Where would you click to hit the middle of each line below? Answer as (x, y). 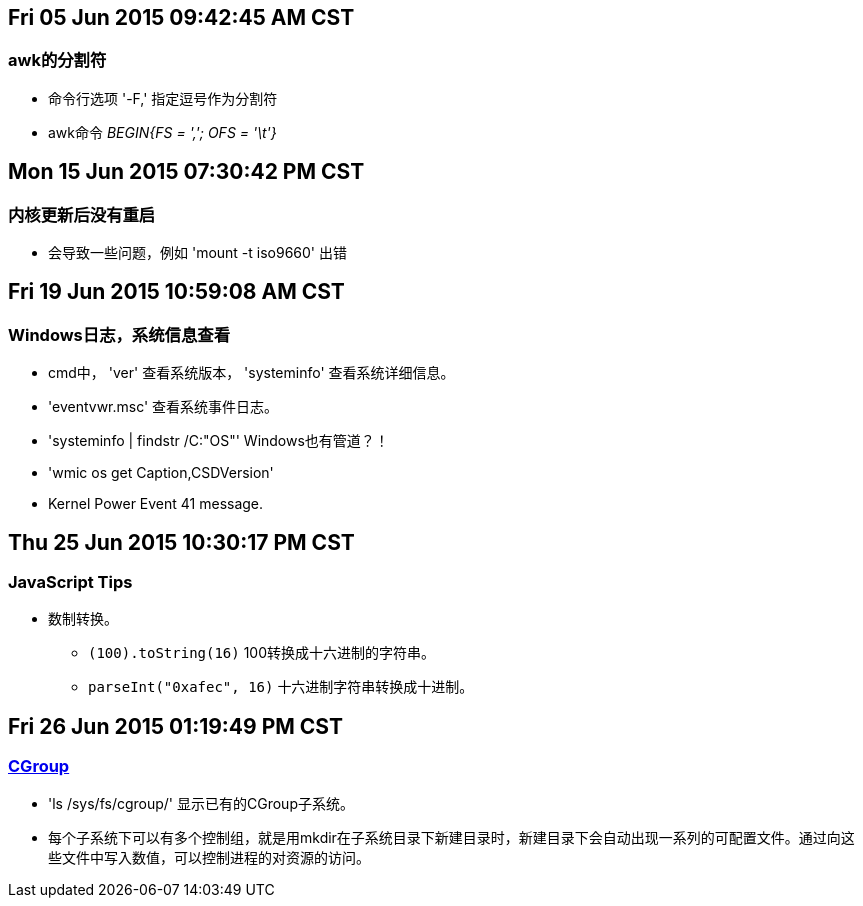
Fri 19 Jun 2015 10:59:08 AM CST (176, 292)
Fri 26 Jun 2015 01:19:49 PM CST (175, 726)
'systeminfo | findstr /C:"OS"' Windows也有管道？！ (218, 441)
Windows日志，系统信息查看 (119, 334)
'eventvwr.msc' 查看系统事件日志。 (163, 407)
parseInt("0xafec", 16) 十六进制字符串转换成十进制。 (281, 687)
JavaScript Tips (70, 582)
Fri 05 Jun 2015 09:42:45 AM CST (181, 17)
